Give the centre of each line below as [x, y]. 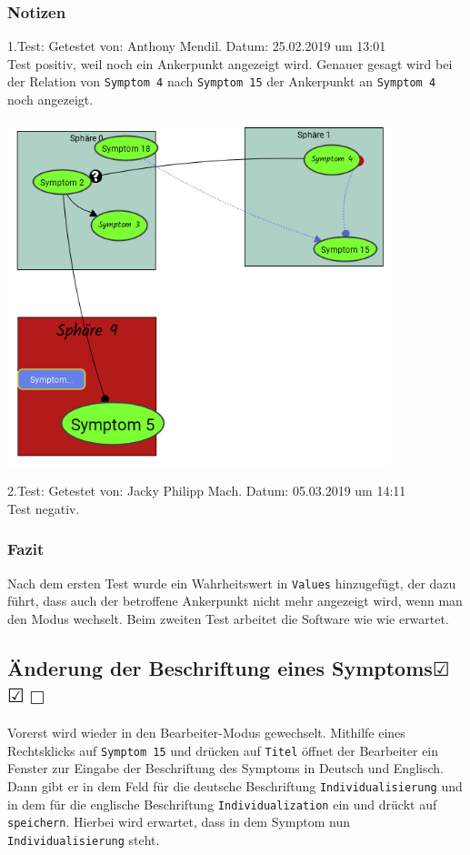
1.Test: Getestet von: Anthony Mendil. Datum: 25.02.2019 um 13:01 [197, 46]
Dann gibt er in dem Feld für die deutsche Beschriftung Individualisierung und [235, 785]
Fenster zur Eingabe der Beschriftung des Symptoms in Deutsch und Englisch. [225, 768]
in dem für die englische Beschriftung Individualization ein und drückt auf [222, 804]
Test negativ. [44, 508]
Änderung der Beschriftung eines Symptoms [220, 667]
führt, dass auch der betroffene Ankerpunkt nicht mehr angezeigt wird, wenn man [235, 601]
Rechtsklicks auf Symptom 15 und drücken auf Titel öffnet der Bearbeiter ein [223, 750]
